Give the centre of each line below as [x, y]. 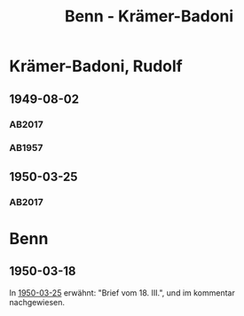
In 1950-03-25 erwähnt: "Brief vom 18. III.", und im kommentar [122, 292]
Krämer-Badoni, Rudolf [96, 66]
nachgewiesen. [37, 302]
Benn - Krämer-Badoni [149, 16]
